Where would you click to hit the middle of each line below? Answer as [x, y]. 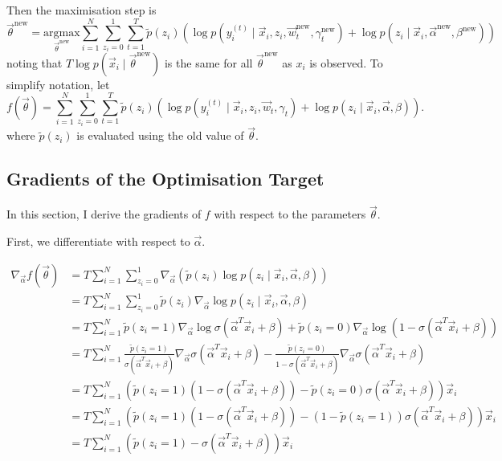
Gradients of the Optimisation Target [165, 179]
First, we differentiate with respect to [98, 241]
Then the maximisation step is [82, 10]
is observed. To [346, 62]
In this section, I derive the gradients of [104, 214]
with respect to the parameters [290, 214]
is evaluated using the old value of [160, 135]
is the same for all [208, 62]
